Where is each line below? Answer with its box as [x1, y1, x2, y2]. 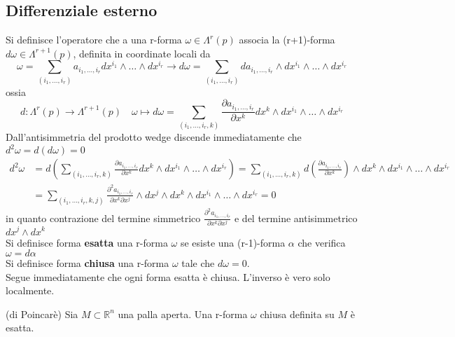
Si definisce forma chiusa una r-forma [6, 256, 169, 270]
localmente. [6, 283, 55, 298]
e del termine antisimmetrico [234, 210, 358, 225]
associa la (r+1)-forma [239, 32, 335, 47]
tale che [181, 256, 215, 270]
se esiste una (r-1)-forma [180, 235, 286, 249]
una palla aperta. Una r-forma [118, 306, 248, 321]
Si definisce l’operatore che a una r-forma [6, 32, 182, 47]
